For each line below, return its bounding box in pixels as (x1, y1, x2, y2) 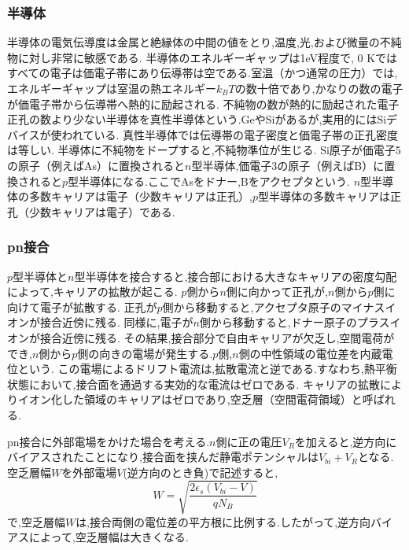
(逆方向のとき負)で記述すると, (123, 463, 278, 480)
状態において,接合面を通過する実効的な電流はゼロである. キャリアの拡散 (7, 375, 380, 392)
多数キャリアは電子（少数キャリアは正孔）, (28, 188, 252, 205)
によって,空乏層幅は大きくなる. (28, 529, 189, 545)
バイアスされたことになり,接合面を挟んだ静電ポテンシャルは (7, 448, 319, 465)
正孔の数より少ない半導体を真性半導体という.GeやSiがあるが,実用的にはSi (7, 111, 387, 127)
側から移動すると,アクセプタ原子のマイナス (162, 298, 385, 315)
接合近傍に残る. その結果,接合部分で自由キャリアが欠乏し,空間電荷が (39, 329, 395, 345)
